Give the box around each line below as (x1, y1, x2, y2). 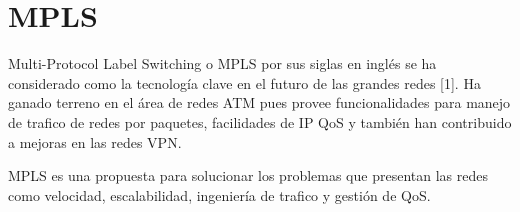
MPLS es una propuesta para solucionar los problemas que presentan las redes (8, 165, 488, 186)
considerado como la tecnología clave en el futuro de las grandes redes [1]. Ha (8, 72, 481, 93)
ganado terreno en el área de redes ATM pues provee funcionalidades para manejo (8, 92, 511, 113)
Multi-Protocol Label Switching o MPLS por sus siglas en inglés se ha (8, 53, 437, 74)
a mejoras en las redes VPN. (8, 131, 182, 152)
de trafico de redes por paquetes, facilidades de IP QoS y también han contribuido (8, 111, 512, 132)
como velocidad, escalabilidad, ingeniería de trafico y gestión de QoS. (8, 184, 431, 205)
